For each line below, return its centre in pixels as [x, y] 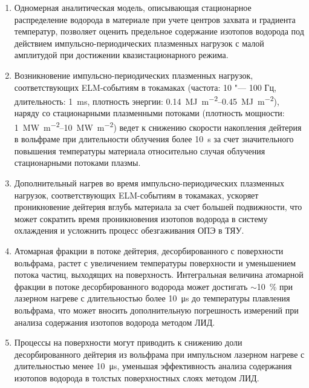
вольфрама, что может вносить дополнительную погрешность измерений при [156, 310]
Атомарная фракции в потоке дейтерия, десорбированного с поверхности [149, 251]
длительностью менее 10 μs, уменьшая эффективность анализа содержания [153, 366]
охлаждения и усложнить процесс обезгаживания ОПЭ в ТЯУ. [129, 230]
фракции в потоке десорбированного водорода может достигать [131, 286]
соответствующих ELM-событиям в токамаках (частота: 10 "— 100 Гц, [145, 87]
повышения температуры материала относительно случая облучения [140, 150]
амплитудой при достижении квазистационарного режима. [121, 55]
